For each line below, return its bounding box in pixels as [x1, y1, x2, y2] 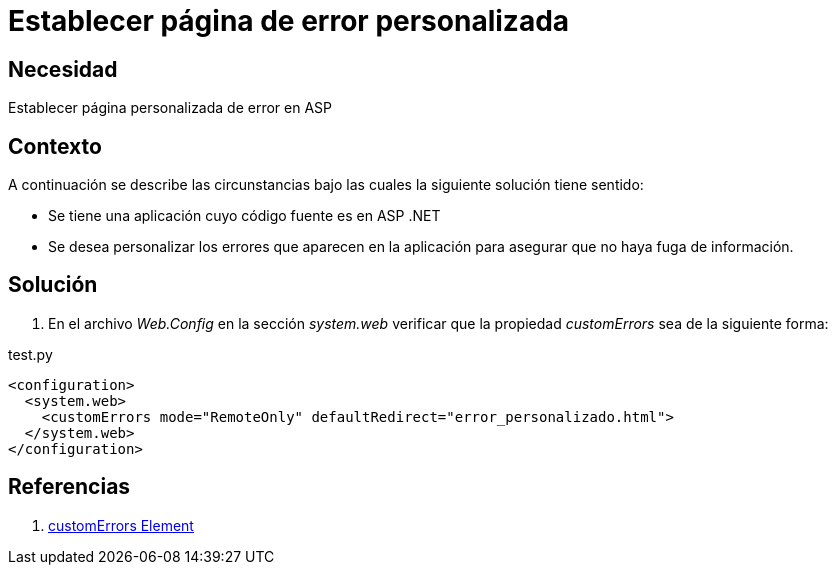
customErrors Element [48, 516, 194, 534]
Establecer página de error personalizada [8, 4, 570, 38]
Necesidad [8, 56, 118, 82]
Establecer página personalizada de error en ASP [8, 99, 333, 117]
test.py [8, 345, 53, 363]
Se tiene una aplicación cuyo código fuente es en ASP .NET [48, 207, 441, 225]
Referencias [8, 474, 131, 500]
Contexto [8, 133, 102, 159]
